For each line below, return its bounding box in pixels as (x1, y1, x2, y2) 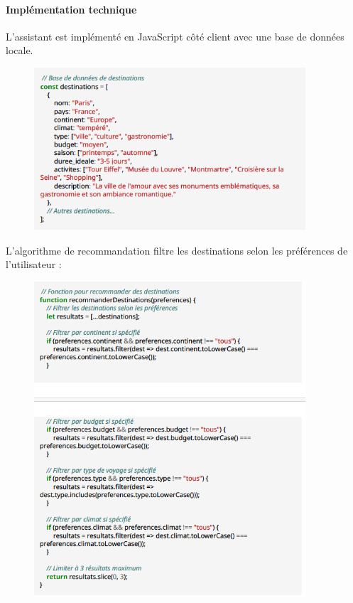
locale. (6, 43, 33, 58)
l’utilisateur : (6, 257, 62, 272)
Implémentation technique (6, 1, 137, 16)
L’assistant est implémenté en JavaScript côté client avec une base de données (6, 28, 344, 43)
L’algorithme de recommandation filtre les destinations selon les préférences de (6, 242, 348, 257)
